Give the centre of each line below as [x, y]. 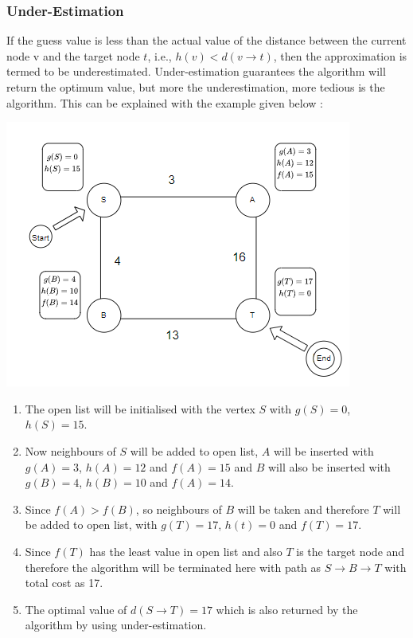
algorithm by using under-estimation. [116, 625]
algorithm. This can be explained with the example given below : [165, 102]
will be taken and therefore [303, 509]
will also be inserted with [329, 466]
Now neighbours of [70, 450]
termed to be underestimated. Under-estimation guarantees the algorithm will [196, 71]
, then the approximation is [340, 55]
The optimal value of [76, 609]
